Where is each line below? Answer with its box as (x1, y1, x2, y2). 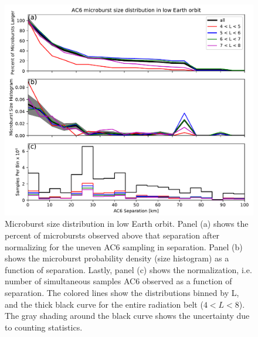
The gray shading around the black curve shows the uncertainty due (5, 309, 250, 322)
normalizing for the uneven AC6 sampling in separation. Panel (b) (5, 240, 243, 253)
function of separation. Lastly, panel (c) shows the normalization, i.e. (5, 263, 252, 275)
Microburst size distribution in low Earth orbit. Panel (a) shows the (5, 217, 249, 230)
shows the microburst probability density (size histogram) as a (5, 252, 229, 264)
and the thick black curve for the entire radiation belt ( (5, 298, 203, 310)
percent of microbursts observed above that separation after (5, 229, 220, 241)
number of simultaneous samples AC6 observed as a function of (5, 275, 232, 287)
